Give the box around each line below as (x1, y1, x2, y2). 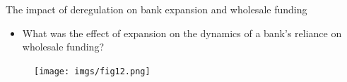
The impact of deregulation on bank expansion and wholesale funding (6, 2, 307, 16)
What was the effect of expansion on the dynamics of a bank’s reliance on (22, 25, 342, 40)
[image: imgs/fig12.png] (34, 66, 151, 76)
